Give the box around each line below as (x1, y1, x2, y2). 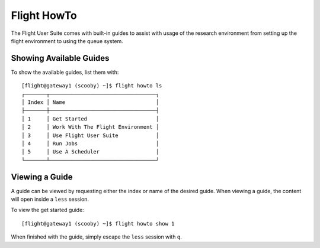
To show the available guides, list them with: (11, 68, 119, 76)
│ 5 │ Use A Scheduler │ (21, 148, 159, 155)
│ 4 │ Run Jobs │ (21, 140, 159, 147)
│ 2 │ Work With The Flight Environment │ (21, 124, 159, 130)
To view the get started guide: (11, 207, 84, 214)
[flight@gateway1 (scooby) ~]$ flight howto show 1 (21, 220, 175, 227)
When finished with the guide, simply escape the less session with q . (11, 233, 182, 240)
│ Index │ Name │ (21, 99, 159, 106)
